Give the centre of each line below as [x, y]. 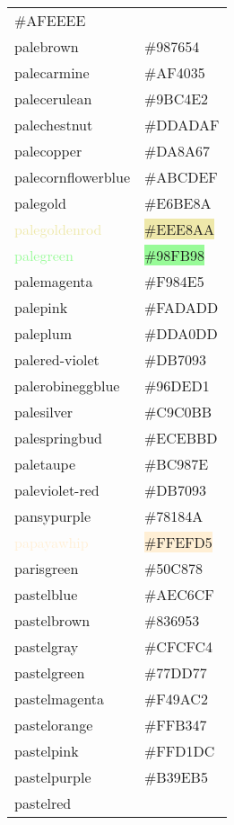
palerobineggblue [67, 386]
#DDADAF [182, 125]
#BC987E [177, 464]
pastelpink [47, 751]
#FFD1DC [180, 751]
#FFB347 [176, 725]
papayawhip [52, 542]
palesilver [44, 412]
